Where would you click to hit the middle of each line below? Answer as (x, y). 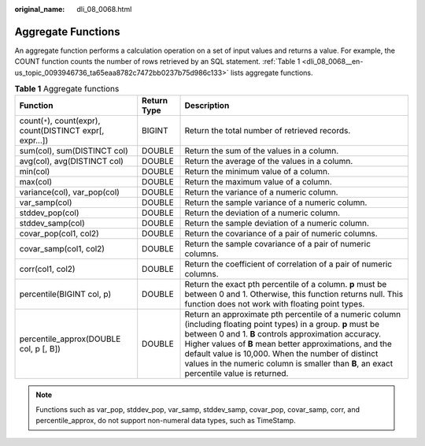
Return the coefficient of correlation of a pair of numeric (288, 264)
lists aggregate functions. (272, 72)
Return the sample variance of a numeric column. (276, 203)
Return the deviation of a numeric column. (262, 213)
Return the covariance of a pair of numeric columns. (281, 234)
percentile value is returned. (237, 374)
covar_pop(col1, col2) (59, 234)
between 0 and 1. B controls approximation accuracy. (283, 334)
